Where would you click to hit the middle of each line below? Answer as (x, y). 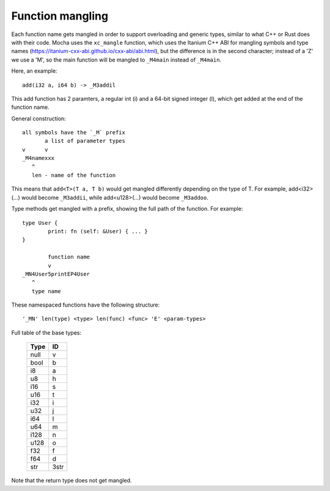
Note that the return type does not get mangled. (71, 481)
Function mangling (60, 16)
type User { (40, 223)
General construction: (39, 118)
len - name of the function (74, 175)
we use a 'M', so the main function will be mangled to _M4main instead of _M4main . (116, 60)
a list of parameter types (85, 141)
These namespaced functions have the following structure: (86, 305)
